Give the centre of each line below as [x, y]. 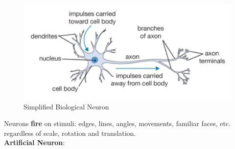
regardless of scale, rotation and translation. [70, 133]
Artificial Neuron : [35, 142]
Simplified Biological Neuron [66, 107]
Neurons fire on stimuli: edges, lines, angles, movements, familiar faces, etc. [117, 123]
